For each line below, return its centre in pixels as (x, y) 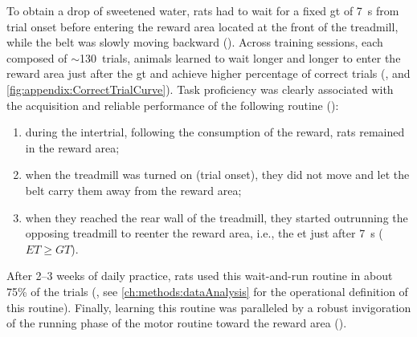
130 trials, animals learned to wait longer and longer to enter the (240, 57)
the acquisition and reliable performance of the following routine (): (173, 105)
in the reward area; (72, 147)
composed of (37, 57)
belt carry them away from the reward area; (133, 190)
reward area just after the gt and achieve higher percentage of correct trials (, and (208, 73)
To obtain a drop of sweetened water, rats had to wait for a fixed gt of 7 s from (203, 10)
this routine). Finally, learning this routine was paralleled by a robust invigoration (209, 307)
